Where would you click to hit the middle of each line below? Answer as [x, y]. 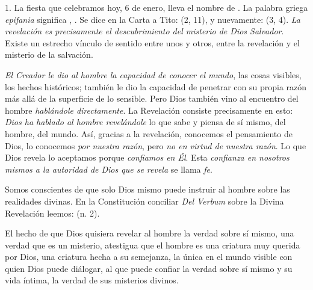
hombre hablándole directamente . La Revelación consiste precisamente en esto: [149, 110]
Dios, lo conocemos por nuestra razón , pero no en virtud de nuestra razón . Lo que [156, 145]
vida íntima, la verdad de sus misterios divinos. [92, 280]
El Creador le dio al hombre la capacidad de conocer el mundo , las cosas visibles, [153, 74]
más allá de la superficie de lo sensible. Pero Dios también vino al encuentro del [152, 98]
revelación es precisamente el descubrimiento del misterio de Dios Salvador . [144, 31]
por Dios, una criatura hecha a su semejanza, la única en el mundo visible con [149, 257]
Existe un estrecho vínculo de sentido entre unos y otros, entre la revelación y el [152, 42]
